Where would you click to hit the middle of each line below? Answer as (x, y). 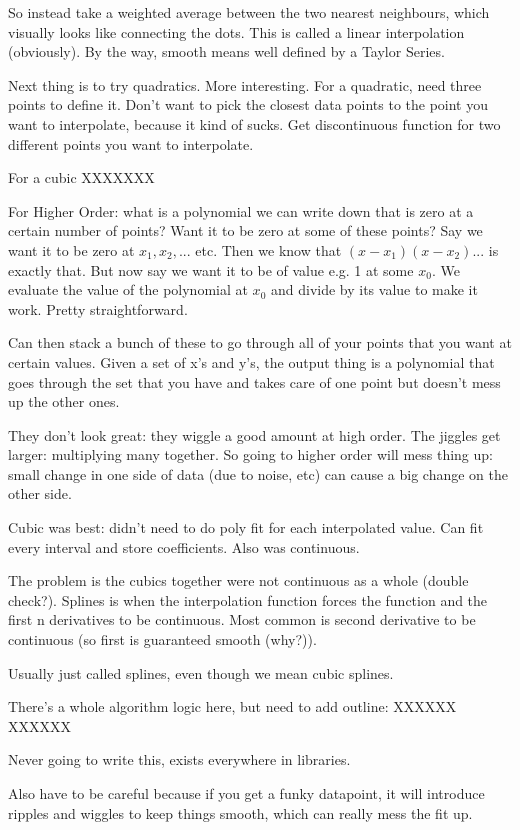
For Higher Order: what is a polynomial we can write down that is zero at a (241, 210)
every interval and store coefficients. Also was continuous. (184, 546)
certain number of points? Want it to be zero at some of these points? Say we (245, 230)
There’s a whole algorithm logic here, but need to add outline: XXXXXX (232, 706)
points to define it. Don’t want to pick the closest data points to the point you (248, 104)
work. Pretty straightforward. (98, 308)
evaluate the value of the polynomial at (128, 289)
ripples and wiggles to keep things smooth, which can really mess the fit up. (240, 812)
